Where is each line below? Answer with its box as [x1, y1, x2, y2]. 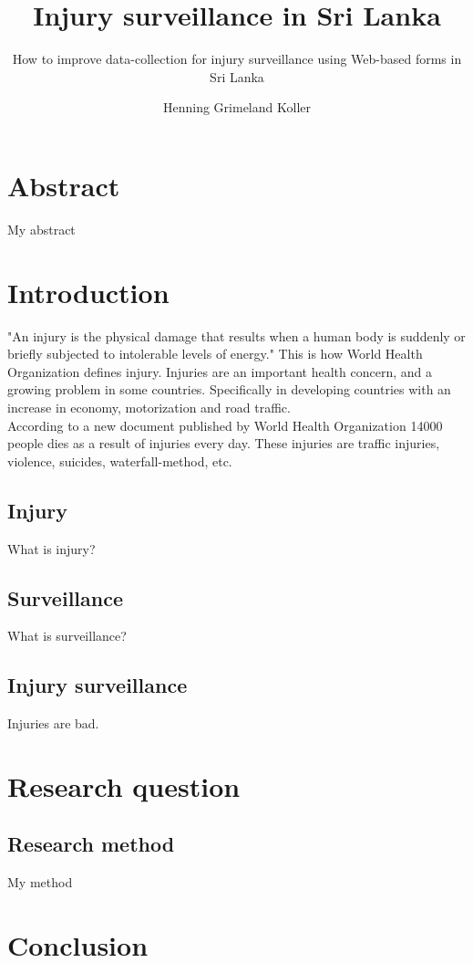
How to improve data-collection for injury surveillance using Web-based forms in [12, 49, 462, 68]
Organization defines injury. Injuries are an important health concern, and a [7, 361, 432, 381]
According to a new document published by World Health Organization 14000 [7, 415, 443, 434]
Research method [7, 830, 175, 858]
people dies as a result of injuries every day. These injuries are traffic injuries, [7, 434, 440, 453]
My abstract [7, 219, 76, 238]
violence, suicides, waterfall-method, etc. [7, 451, 232, 470]
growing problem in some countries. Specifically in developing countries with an [7, 380, 451, 399]
